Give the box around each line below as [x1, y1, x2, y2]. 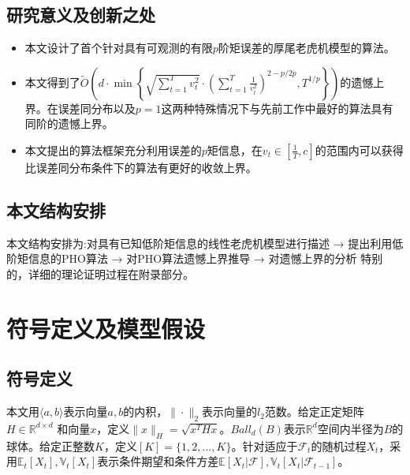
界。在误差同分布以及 [24, 99, 136, 116]
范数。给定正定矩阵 [264, 403, 364, 420]
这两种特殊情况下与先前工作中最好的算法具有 [161, 99, 393, 116]
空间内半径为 [317, 420, 384, 436]
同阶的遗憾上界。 [24, 115, 114, 132]
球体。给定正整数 [6, 437, 95, 454]
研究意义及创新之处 [6, 2, 155, 27]
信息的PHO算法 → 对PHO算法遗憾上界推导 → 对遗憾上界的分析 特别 [28, 250, 383, 267]
